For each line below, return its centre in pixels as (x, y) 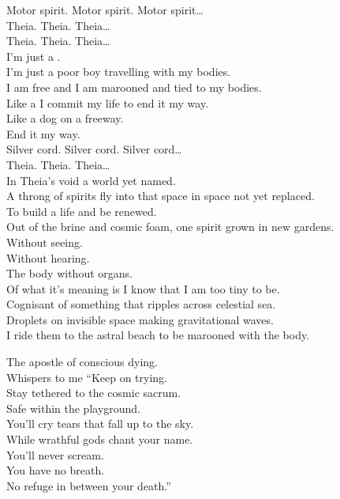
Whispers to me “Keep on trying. (87, 377)
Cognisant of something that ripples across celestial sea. (141, 304)
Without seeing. (45, 242)
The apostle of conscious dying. (82, 362)
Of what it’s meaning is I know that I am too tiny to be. (143, 288)
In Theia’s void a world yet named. (91, 180)
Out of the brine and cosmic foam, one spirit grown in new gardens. (170, 227)
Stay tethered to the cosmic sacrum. (94, 393)
